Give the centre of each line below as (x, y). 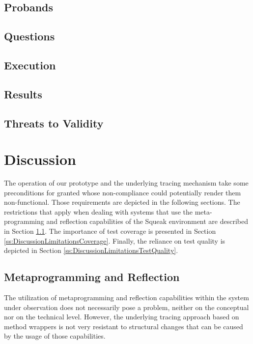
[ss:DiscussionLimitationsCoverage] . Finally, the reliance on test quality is (115, 240)
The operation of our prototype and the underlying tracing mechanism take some (126, 183)
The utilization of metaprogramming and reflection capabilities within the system (126, 297)
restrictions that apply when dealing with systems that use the (98, 211)
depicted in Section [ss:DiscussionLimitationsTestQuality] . (91, 250)
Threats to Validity (54, 123)
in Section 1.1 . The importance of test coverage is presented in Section (110, 231)
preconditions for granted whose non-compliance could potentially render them (123, 192)
